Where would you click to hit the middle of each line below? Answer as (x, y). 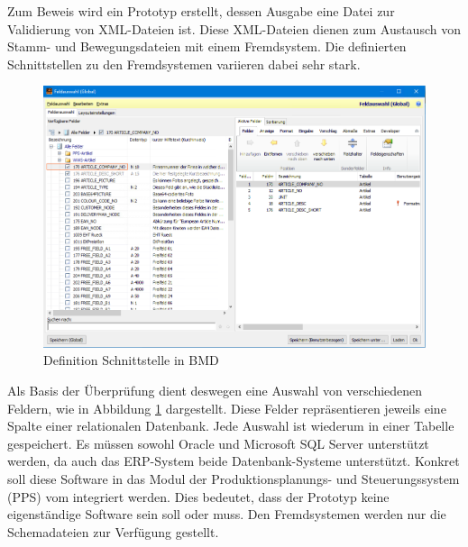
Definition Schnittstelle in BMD (131, 360)
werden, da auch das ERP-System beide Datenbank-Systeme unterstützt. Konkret (234, 461)
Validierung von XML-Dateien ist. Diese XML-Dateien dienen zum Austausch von (234, 28)
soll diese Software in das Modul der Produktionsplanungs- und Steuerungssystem (234, 479)
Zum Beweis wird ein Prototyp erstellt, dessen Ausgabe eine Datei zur (201, 11)
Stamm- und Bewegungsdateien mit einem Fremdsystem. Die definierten (207, 46)
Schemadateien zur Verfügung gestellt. (113, 531)
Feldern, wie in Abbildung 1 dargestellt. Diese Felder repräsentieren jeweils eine (227, 408)
